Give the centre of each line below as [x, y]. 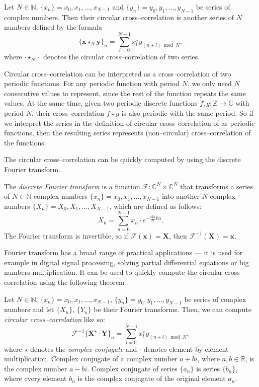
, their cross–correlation [68, 113]
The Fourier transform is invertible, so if [66, 235]
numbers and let [29, 309]
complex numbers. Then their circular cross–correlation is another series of [119, 17]
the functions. [25, 142]
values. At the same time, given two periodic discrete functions [101, 103]
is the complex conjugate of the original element [152, 378]
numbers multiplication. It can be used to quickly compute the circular [113, 272]
